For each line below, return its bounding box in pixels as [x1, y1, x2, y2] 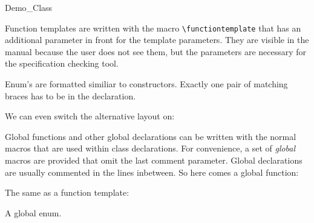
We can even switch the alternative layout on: [5, 110, 175, 122]
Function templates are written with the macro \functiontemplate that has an [5, 21, 301, 34]
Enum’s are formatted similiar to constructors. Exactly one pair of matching [5, 78, 288, 90]
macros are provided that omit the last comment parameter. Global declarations [5, 154, 303, 166]
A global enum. [5, 206, 62, 219]
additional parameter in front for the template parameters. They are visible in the [5, 33, 309, 46]
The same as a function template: [5, 186, 129, 199]
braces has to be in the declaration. [5, 89, 136, 102]
